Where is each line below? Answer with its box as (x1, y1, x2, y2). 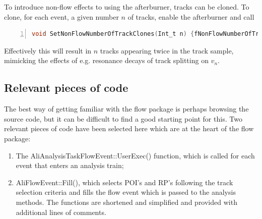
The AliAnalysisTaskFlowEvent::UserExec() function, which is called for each (16, 150, 255, 160)
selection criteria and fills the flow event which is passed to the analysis (16, 187, 236, 197)
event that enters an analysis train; (16, 160, 124, 171)
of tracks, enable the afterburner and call (127, 11, 254, 22)
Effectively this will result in (4, 45, 92, 56)
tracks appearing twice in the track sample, (100, 45, 234, 56)
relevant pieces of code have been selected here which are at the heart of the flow (4, 123, 254, 134)
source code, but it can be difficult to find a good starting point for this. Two (4, 113, 242, 124)
